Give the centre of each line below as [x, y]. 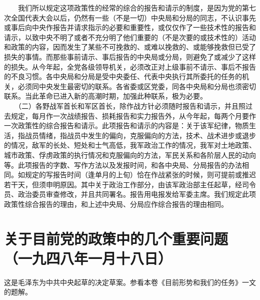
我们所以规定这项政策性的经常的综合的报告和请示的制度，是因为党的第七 [137, 8]
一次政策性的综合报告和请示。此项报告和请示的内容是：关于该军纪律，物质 [126, 125]
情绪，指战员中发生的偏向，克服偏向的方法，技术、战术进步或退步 [147, 135]
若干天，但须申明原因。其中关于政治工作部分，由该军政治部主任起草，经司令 [130, 184]
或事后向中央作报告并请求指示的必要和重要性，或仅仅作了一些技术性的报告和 [130, 27]
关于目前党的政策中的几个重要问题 [116, 238]
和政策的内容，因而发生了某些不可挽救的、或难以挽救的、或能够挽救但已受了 [130, 47]
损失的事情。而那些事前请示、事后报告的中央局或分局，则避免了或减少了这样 [130, 56]
